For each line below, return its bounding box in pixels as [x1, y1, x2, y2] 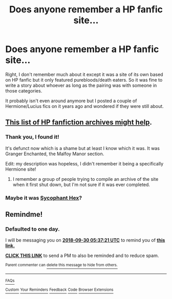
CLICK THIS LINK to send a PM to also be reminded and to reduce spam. [5, 253, 159, 259]
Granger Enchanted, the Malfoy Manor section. [5, 151, 104, 157]
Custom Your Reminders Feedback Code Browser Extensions [5, 287, 114, 292]
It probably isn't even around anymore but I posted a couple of [5, 98, 137, 104]
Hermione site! [5, 166, 36, 172]
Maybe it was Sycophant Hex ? [5, 194, 82, 201]
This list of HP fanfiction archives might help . [5, 118, 153, 127]
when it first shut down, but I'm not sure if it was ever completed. [12, 181, 150, 188]
